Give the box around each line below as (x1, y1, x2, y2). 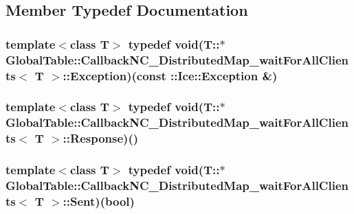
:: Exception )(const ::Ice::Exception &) (63, 67, 278, 84)
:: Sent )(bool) (63, 192, 135, 209)
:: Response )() (63, 130, 139, 147)
